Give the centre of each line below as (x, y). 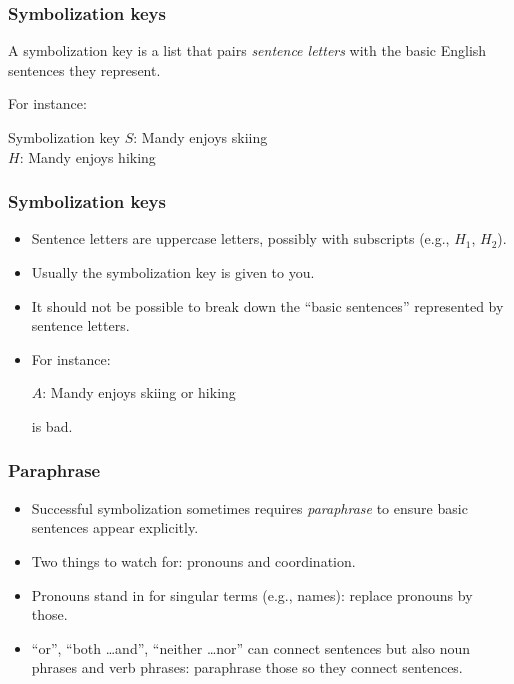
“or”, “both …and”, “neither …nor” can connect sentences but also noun (251, 647)
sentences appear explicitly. (115, 527)
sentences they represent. (84, 69)
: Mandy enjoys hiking (87, 156)
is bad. (52, 425)
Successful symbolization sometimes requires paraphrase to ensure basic (249, 507)
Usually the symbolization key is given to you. (173, 272)
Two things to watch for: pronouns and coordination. (193, 560)
